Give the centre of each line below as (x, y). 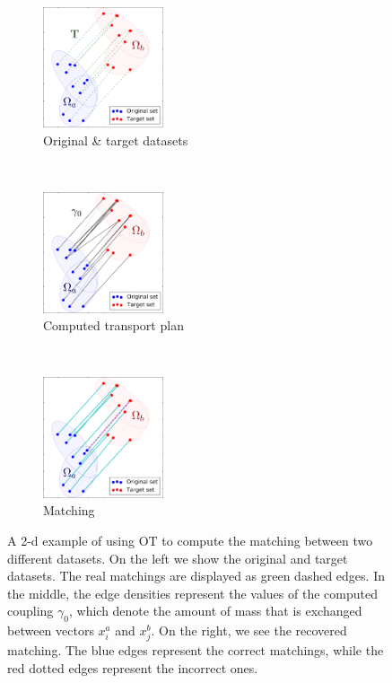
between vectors (51, 630)
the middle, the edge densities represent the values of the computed (192, 593)
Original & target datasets (116, 140)
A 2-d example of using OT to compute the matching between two (190, 540)
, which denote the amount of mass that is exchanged (215, 611)
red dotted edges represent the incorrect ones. (133, 667)
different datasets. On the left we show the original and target (178, 558)
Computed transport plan (113, 325)
